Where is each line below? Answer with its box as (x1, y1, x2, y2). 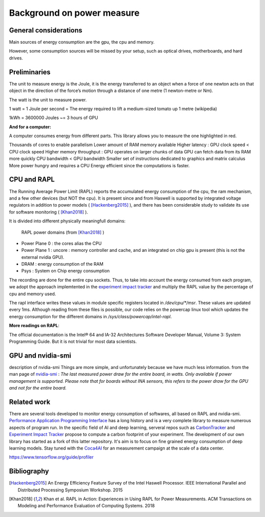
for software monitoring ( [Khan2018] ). (9, 209, 88, 215)
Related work (9, 397, 51, 406)
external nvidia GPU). (21, 254, 65, 260)
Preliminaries (9, 68, 51, 76)
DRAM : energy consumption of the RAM (21, 261, 104, 267)
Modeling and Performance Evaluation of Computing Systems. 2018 (18, 503, 155, 509)
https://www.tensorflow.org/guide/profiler (9, 454, 94, 460)
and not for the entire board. (9, 385, 67, 391)
